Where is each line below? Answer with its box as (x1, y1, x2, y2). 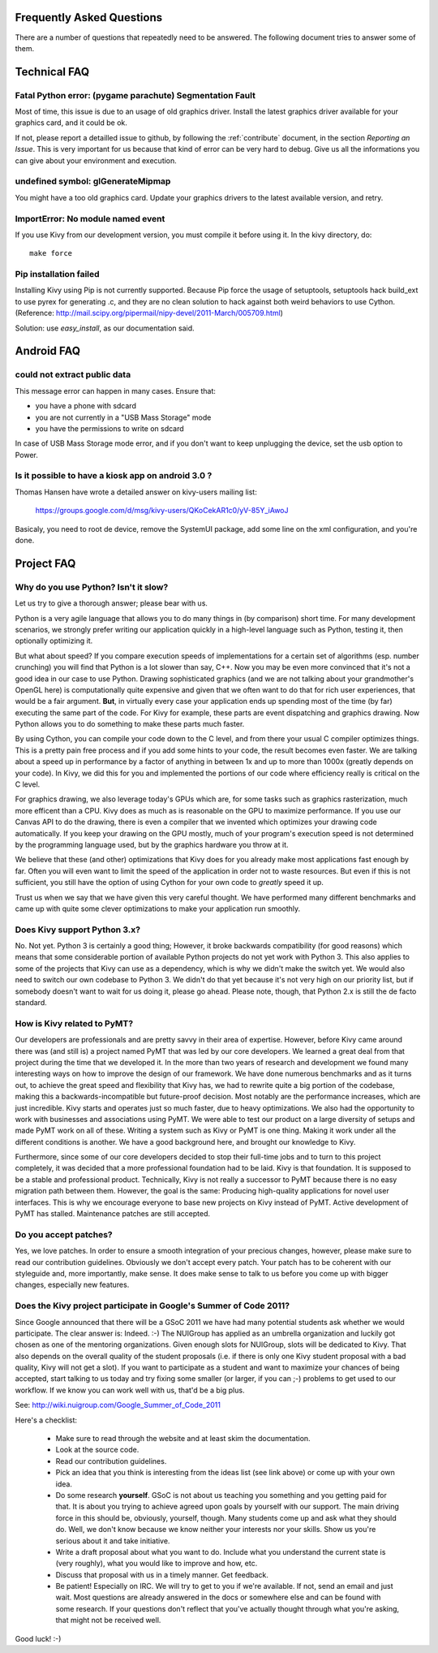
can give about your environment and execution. (15, 155, 178, 166)
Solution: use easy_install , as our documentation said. (15, 323, 195, 333)
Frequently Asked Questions (15, 11, 163, 24)
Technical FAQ (15, 65, 90, 79)
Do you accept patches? (15, 1228, 113, 1240)
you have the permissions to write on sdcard (35, 423, 184, 434)
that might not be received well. (55, 1616, 161, 1625)
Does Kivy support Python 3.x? (15, 924, 141, 935)
